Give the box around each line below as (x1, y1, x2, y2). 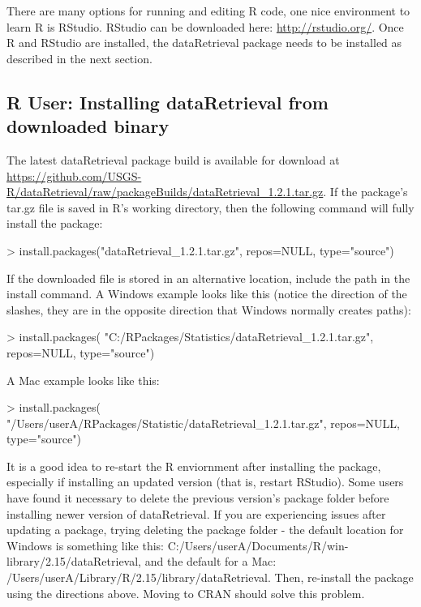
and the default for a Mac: (144, 553, 277, 570)
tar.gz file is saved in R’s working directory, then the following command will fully (6, 199, 415, 216)
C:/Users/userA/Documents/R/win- (167, 536, 349, 554)
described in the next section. (6, 49, 153, 66)
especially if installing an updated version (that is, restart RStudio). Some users (6, 473, 404, 490)
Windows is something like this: (6, 536, 164, 554)
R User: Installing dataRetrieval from (6, 89, 329, 114)
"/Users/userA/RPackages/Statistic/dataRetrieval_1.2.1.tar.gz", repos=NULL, (6, 414, 400, 431)
